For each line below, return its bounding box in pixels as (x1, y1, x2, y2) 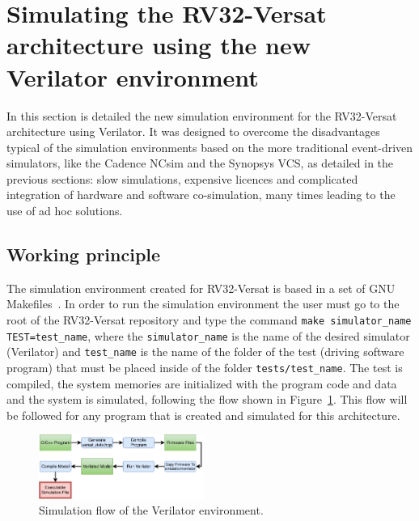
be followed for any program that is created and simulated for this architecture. (6, 406, 400, 423)
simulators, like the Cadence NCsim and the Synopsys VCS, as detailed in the (6, 155, 394, 172)
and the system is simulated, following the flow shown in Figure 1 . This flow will (6, 391, 408, 408)
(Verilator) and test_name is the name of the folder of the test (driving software (6, 343, 404, 360)
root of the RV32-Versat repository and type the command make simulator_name (6, 311, 412, 328)
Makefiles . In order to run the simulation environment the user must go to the (6, 295, 400, 312)
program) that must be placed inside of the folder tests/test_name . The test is (6, 359, 403, 376)
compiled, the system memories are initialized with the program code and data (6, 375, 397, 392)
